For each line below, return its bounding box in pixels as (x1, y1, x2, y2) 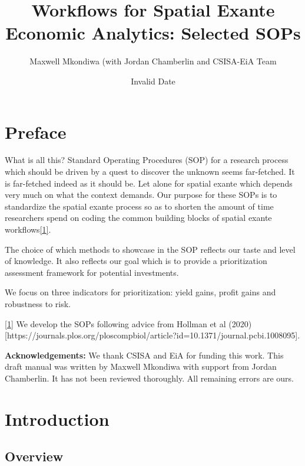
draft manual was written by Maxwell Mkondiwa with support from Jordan (5, 360, 277, 373)
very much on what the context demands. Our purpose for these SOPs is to (5, 188, 277, 201)
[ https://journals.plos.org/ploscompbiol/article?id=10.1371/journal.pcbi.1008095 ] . (5, 329, 300, 341)
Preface (5, 119, 67, 144)
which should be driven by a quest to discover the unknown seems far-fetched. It (5, 165, 295, 178)
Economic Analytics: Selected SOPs (5, 21, 301, 45)
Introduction (5, 406, 110, 431)
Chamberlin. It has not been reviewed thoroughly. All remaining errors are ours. (5, 372, 294, 384)
